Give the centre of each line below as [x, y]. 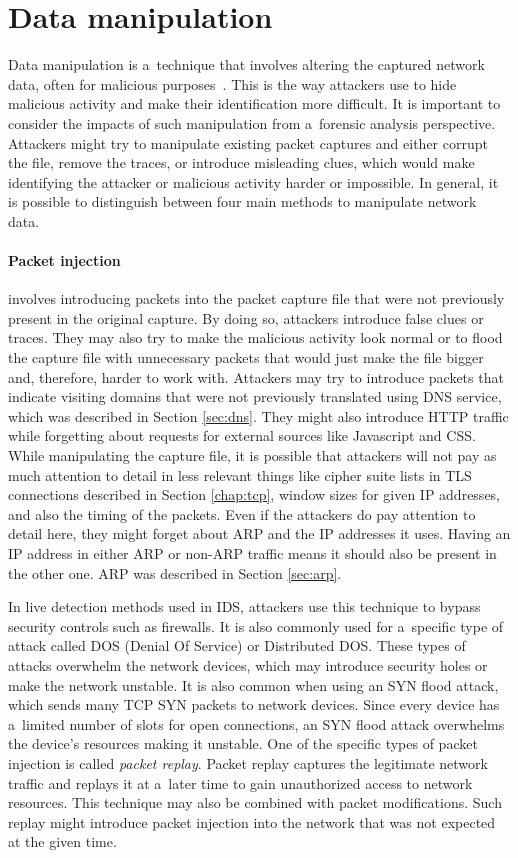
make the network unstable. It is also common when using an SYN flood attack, [253, 684]
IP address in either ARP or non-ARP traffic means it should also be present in [252, 552]
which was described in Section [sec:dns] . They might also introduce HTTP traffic [258, 415]
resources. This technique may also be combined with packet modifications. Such [255, 802]
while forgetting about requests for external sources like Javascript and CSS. [242, 435]
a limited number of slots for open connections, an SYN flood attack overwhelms [256, 723]
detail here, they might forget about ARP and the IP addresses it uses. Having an [259, 533]
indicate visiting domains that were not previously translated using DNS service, [255, 396]
